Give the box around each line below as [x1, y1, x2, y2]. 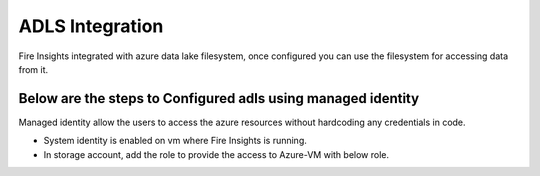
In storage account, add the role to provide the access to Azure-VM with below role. [43, 148, 390, 160]
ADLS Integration [18, 15, 164, 37]
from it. [18, 63, 49, 75]
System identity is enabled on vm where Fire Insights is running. [43, 135, 307, 147]
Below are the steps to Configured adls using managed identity [18, 90, 420, 107]
